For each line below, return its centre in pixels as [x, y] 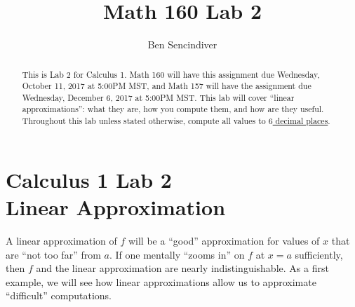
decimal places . [303, 121]
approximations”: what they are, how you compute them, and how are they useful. [173, 109]
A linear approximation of [61, 240]
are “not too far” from [53, 254]
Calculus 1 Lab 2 [89, 179]
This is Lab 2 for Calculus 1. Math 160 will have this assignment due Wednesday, [171, 74]
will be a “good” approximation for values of [224, 240]
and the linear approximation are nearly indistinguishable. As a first [182, 268]
